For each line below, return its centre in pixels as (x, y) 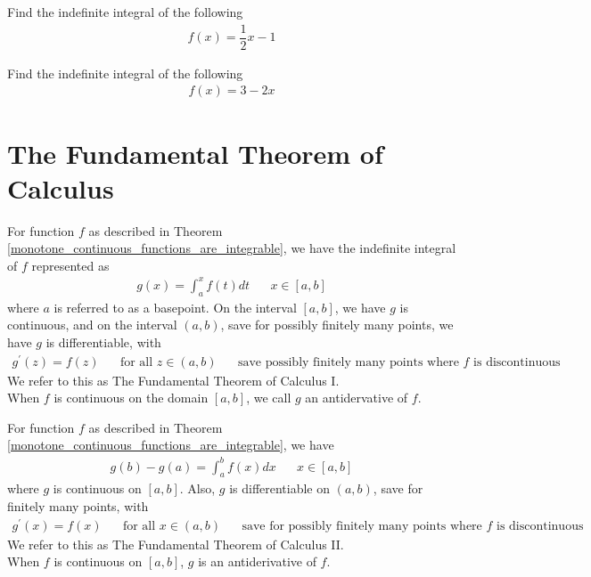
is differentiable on (280, 488)
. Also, (197, 488)
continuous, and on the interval (92, 325)
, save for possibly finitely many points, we (337, 325)
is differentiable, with (103, 341)
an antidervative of (357, 398)
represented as (70, 265)
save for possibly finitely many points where (362, 526)
